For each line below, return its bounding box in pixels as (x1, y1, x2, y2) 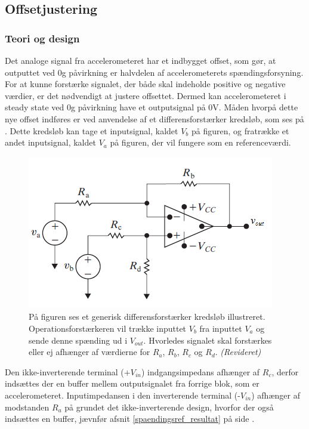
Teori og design (5, 30, 80, 45)
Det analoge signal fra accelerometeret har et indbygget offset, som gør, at (5, 54, 276, 66)
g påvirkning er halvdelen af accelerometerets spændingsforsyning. (61, 66, 304, 78)
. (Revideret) (215, 345, 261, 358)
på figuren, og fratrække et (191, 124, 289, 137)
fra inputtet (199, 322, 242, 334)
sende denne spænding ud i (29, 334, 128, 346)
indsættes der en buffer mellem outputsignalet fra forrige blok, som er (5, 377, 259, 390)
